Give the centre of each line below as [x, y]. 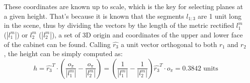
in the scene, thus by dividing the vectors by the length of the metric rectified [119, 25]
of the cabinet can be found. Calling [57, 44]
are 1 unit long [220, 16]
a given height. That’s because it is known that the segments [94, 16]
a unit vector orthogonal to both [169, 44]
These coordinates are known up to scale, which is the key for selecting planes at [124, 6]
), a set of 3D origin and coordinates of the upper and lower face [147, 34]
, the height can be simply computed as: [63, 53]
